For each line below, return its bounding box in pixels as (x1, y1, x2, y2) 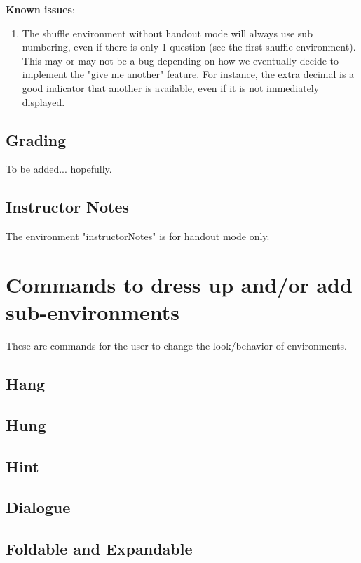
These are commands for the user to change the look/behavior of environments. (6, 338, 347, 353)
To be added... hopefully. (6, 161, 112, 176)
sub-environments (6, 298, 179, 326)
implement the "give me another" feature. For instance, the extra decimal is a (22, 67, 355, 81)
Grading (6, 128, 67, 150)
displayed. (22, 94, 65, 109)
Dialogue (6, 496, 71, 518)
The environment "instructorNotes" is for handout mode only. (6, 229, 270, 244)
